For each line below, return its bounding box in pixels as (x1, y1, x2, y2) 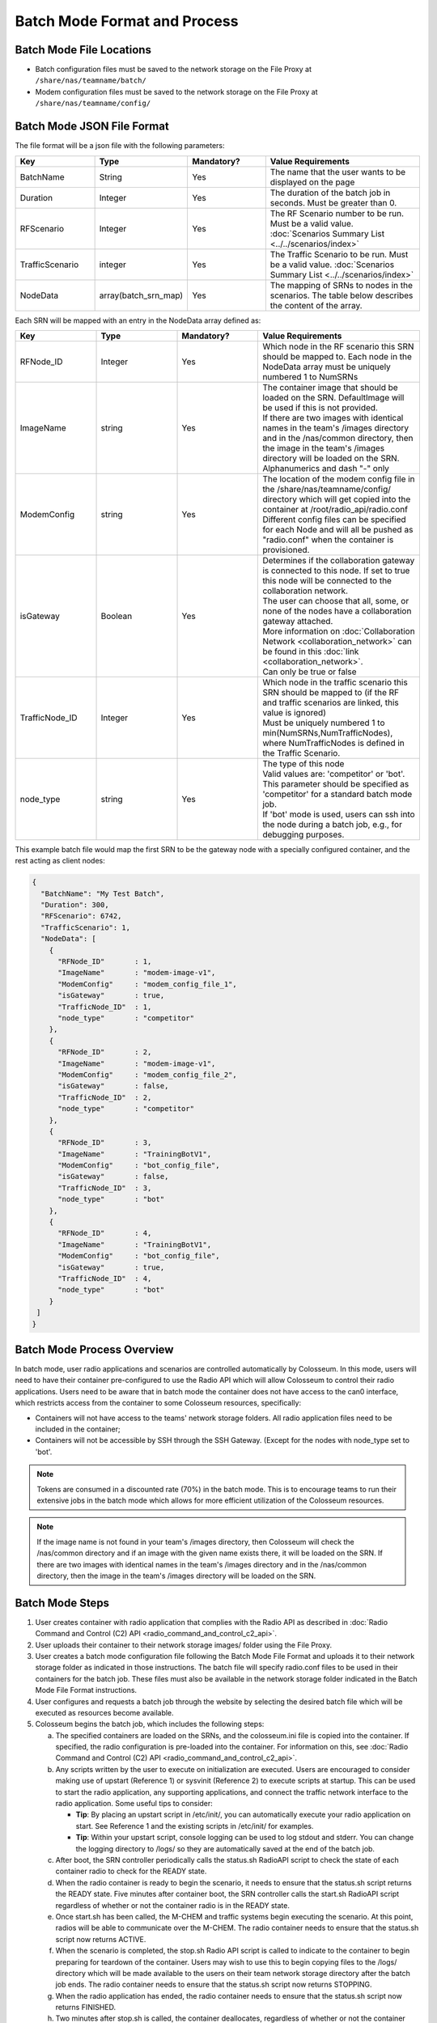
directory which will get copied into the (262, 494, 411, 505)
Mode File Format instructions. (35, 1686, 138, 1695)
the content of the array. (269, 299, 363, 311)
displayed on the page (269, 176, 355, 188)
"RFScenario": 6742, (40, 911, 122, 921)
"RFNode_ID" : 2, (57, 1048, 152, 1057)
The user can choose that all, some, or (262, 595, 409, 606)
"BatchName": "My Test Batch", (40, 889, 165, 898)
